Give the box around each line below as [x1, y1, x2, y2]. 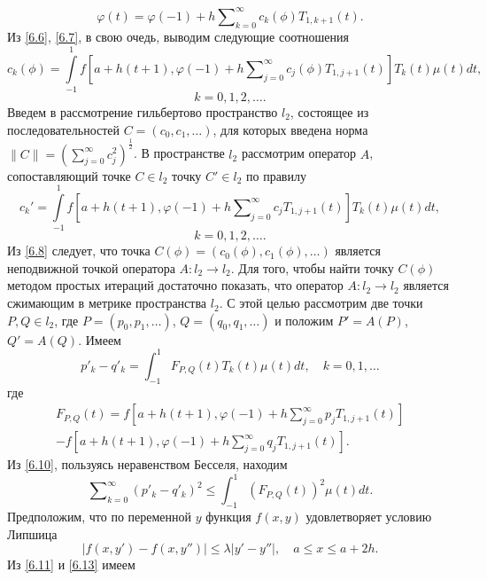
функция [205, 507, 251, 526]
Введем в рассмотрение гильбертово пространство [7, 103, 278, 121]
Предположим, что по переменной [7, 507, 192, 526]
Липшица [7, 524, 58, 543]
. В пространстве [134, 144, 225, 162]
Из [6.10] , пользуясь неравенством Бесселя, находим [7, 455, 288, 474]
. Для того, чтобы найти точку [230, 258, 394, 277]
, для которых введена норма [213, 120, 368, 138]
